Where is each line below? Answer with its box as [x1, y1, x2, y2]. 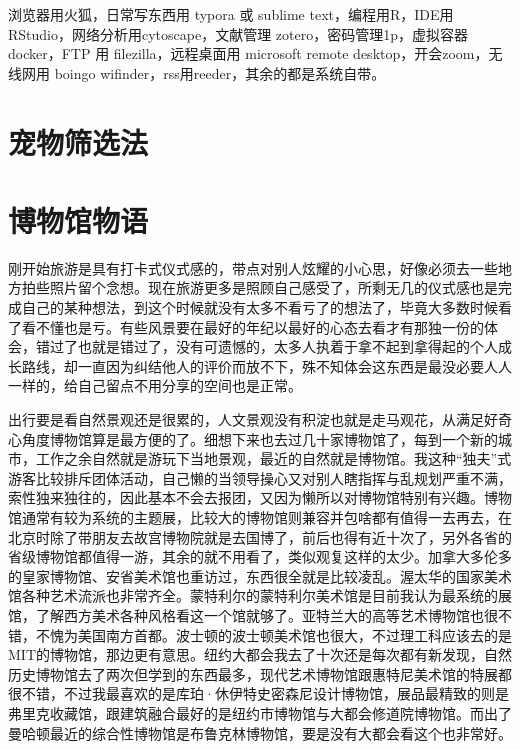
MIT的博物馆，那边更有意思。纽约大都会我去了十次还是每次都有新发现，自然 [8, 644, 512, 665]
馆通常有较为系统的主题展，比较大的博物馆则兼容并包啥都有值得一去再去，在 [8, 507, 512, 527]
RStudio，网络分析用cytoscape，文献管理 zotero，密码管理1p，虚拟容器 [8, 23, 468, 44]
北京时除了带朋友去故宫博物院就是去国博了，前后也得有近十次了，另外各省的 [8, 526, 512, 547]
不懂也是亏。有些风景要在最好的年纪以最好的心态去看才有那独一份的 [35, 316, 484, 337]
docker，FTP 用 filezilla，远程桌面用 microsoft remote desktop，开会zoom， [8, 43, 489, 64]
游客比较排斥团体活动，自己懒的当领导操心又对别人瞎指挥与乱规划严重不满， [8, 467, 512, 488]
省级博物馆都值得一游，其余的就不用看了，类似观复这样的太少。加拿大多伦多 [8, 546, 512, 567]
